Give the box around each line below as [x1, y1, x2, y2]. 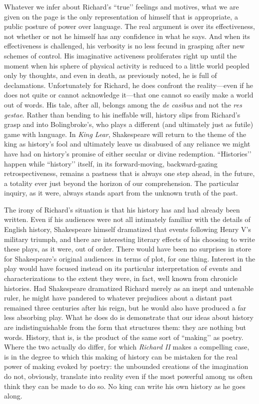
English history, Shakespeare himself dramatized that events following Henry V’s [4, 224, 251, 234]
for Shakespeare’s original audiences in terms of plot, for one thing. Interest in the [4, 253, 255, 263]
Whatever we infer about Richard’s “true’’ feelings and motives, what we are [4, 1, 239, 11]
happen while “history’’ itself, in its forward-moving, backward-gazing [4, 158, 218, 168]
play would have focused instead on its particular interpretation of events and [4, 263, 242, 273]
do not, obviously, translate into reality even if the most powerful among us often [4, 370, 253, 381]
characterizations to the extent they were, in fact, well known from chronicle [4, 273, 238, 283]
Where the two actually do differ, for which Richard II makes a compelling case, [4, 341, 249, 352]
